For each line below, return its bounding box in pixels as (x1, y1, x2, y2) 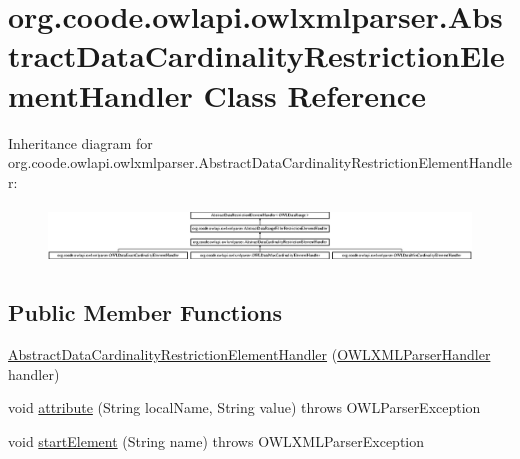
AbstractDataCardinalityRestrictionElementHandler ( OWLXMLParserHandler (8, 344, 491, 365)
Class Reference (203, 74, 426, 115)
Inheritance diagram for (8, 132, 153, 153)
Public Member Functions (8, 297, 282, 328)
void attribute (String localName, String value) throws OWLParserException (8, 397, 481, 418)
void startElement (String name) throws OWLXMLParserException (8, 430, 424, 451)
